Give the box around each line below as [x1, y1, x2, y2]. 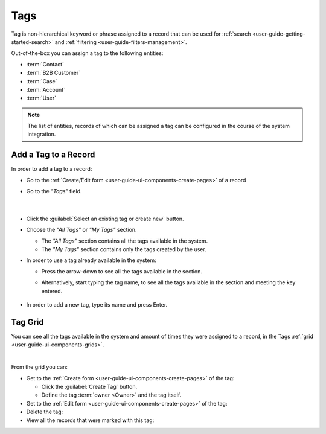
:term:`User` [26, 94, 57, 102]
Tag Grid [11, 317, 45, 327]
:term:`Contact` [26, 60, 65, 68]
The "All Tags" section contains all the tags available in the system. [41, 237, 208, 244]
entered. [41, 287, 63, 295]
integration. [27, 130, 56, 138]
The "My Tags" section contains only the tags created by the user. [41, 246, 206, 253]
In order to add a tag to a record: [11, 165, 92, 173]
